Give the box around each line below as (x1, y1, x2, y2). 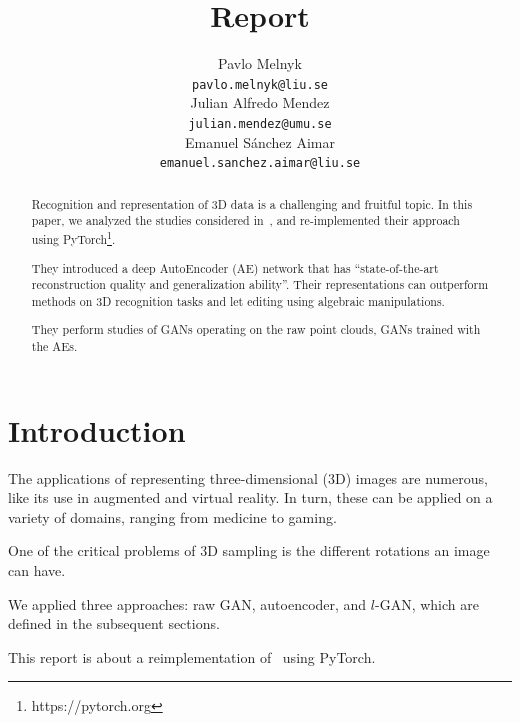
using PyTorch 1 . (31, 227, 116, 247)
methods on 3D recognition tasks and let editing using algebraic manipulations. (31, 292, 445, 309)
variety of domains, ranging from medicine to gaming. (8, 506, 337, 527)
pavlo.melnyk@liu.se (191, 77, 329, 92)
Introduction (8, 409, 186, 450)
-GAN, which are (374, 593, 479, 614)
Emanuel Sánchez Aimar (185, 131, 335, 152)
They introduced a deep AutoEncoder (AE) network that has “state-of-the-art (31, 259, 439, 276)
